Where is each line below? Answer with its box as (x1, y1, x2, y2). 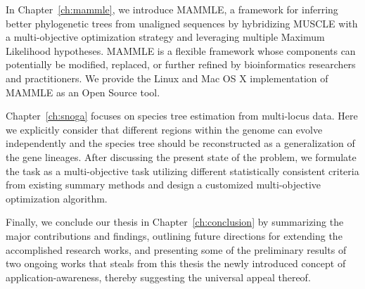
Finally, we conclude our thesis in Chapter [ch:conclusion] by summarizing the (6, 214, 344, 229)
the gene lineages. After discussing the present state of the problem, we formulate (6, 149, 357, 164)
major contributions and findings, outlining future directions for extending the (6, 228, 342, 243)
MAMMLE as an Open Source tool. (6, 84, 160, 99)
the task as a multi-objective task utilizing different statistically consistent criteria (6, 163, 359, 178)
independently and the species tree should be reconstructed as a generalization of (6, 136, 355, 150)
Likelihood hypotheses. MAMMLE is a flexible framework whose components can (6, 43, 356, 58)
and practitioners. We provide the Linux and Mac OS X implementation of (6, 70, 328, 85)
